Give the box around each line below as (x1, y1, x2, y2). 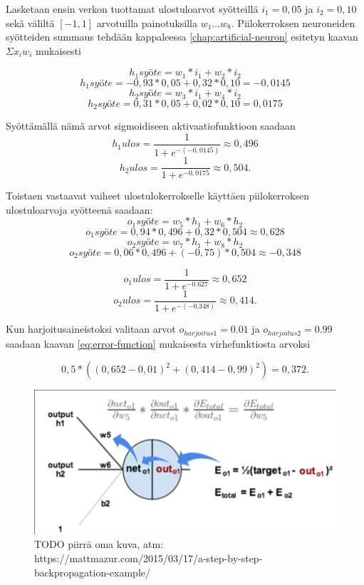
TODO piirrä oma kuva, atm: (34, 537, 164, 552)
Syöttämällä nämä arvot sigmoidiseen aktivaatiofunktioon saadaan (6, 118, 296, 133)
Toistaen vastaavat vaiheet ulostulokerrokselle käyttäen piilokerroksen (6, 188, 309, 203)
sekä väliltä (6, 15, 55, 30)
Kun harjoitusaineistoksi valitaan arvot (6, 321, 176, 336)
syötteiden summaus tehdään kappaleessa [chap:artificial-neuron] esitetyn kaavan (6, 29, 358, 44)
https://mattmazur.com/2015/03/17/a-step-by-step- (34, 550, 263, 565)
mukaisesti (35, 43, 81, 58)
